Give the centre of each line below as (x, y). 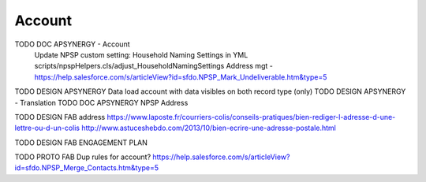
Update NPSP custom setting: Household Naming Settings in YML (141, 54)
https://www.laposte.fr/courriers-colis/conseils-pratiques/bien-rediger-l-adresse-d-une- (251, 117)
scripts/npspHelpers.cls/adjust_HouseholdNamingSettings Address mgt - (154, 66)
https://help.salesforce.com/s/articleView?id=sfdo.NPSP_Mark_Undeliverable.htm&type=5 (181, 77)
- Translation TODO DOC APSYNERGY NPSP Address (101, 102)
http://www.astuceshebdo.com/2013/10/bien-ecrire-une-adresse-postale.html (209, 128)
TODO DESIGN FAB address (60, 117)
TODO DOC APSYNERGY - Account (72, 44)
